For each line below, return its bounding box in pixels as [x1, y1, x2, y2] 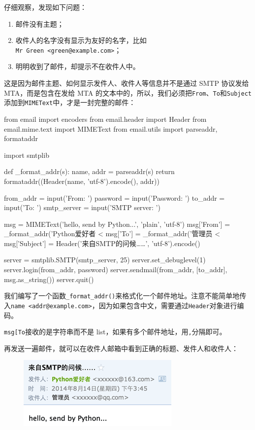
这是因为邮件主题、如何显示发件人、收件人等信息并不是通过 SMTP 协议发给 [4, 78, 249, 88]
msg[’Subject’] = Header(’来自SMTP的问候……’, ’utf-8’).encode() [4, 238, 200, 248]
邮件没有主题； [15, 18, 64, 29]
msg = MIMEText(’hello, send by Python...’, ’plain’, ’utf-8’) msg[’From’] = [4, 218, 230, 229]
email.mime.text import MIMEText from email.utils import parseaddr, [4, 123, 218, 134]
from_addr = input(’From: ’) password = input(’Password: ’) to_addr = [4, 192, 225, 203]
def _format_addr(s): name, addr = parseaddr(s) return [4, 166, 175, 177]
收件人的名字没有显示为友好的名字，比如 [15, 35, 147, 45]
